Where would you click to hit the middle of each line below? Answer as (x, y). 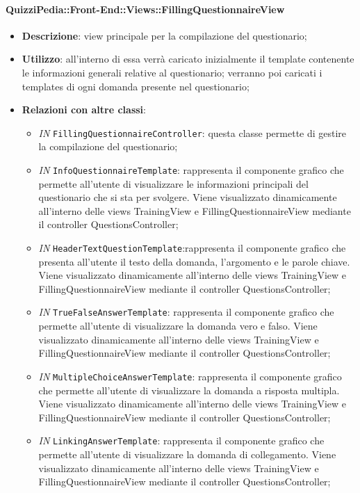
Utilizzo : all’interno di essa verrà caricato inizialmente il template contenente (188, 59)
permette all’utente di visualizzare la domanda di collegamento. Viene (187, 454)
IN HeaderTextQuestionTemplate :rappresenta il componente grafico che (192, 248)
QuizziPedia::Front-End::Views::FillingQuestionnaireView (145, 9)
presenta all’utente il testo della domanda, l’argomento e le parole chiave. (194, 261)
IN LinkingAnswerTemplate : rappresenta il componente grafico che (181, 441)
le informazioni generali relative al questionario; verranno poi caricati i (172, 72)
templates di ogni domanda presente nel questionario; (136, 86)
